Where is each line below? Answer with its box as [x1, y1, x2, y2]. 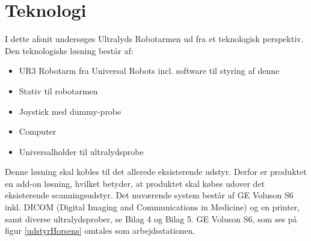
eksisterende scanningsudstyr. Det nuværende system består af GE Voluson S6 [5, 189, 294, 201]
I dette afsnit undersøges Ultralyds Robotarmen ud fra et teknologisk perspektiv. [5, 32, 304, 45]
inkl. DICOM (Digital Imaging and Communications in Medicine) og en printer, [5, 201, 300, 213]
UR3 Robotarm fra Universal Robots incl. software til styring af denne [19, 64, 280, 77]
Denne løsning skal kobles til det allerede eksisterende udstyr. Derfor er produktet [5, 165, 307, 178]
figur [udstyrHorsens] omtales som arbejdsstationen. [5, 224, 196, 237]
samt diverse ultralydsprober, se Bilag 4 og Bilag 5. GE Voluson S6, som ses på [5, 212, 297, 225]
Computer [19, 125, 57, 138]
